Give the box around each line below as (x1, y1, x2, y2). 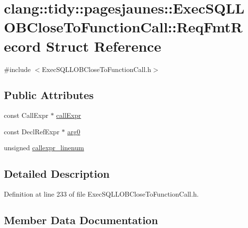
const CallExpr (4, 110, 48, 120)
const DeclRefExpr (4, 126, 60, 136)
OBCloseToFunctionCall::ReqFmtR (4, 17, 243, 37)
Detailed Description (4, 166, 110, 181)
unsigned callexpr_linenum (4, 142, 84, 153)
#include (4, 64, 31, 74)
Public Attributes (4, 87, 94, 102)
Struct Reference (46, 36, 161, 56)
